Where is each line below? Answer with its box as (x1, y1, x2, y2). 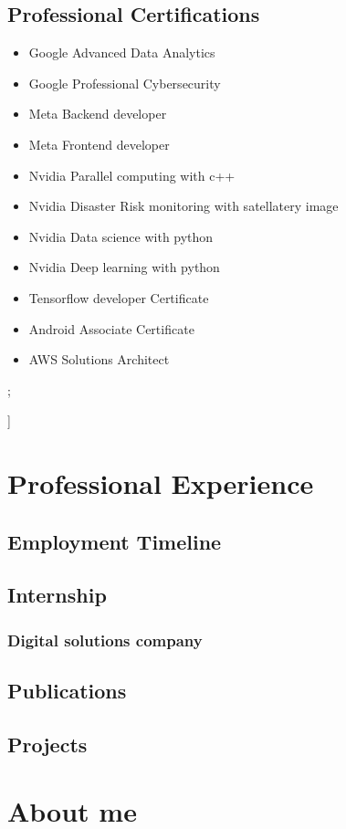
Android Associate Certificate (28, 319, 194, 338)
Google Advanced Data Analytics (28, 43, 215, 62)
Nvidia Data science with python (28, 226, 214, 246)
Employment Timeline (7, 527, 222, 555)
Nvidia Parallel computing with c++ (28, 165, 236, 184)
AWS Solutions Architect (28, 350, 170, 369)
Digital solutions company (7, 628, 203, 651)
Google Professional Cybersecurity (28, 73, 221, 92)
